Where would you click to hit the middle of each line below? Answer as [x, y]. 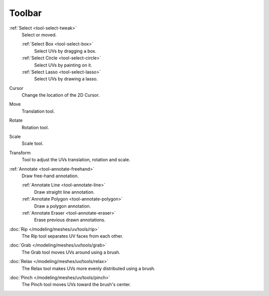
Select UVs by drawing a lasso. [66, 79]
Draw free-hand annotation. [50, 176]
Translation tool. [38, 111]
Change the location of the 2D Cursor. [61, 95]
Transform [20, 153]
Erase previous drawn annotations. [70, 220]
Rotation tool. [35, 127]
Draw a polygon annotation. [63, 206]
